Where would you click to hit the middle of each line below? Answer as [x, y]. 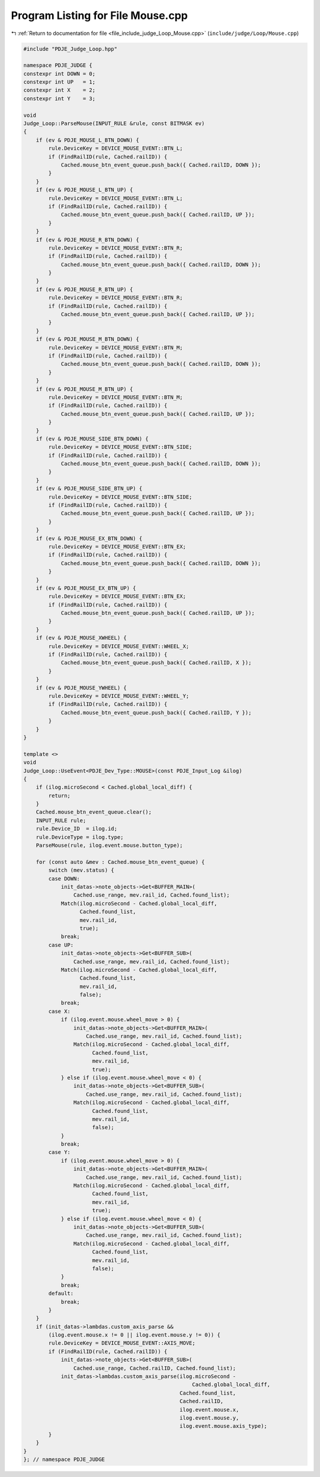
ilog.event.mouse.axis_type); [224, 1426]
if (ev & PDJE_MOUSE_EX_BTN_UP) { [86, 588]
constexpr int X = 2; [60, 90]
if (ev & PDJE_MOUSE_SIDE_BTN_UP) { [89, 489]
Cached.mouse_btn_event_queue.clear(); [94, 812]
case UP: [61, 945]
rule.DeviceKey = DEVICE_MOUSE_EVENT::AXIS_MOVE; [122, 1343]
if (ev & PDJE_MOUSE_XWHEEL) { [81, 638]
